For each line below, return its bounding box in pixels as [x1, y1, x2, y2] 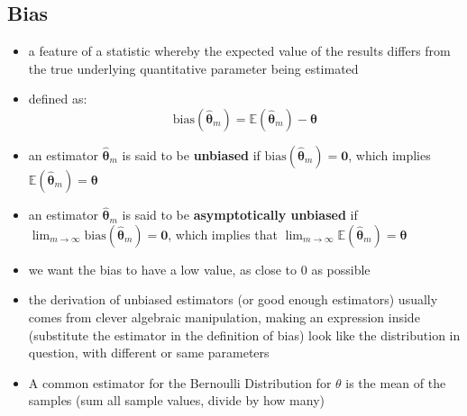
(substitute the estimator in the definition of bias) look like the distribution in [28, 325, 461, 344]
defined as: [28, 89, 87, 108]
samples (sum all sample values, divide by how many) [28, 391, 325, 410]
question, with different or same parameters [28, 343, 270, 362]
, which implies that [168, 224, 279, 243]
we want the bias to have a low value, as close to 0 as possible [28, 259, 371, 278]
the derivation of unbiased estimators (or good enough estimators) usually [28, 290, 438, 309]
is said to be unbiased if [122, 145, 261, 164]
